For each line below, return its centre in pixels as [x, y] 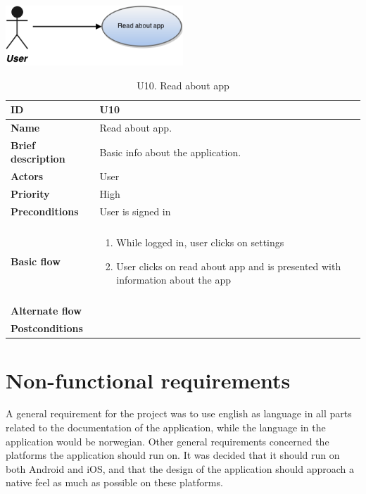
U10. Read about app [183, 85]
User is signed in [135, 211]
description [38, 159]
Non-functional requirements [148, 380]
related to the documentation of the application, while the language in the [166, 427]
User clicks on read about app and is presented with [229, 266]
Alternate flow [46, 311]
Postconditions [47, 328]
